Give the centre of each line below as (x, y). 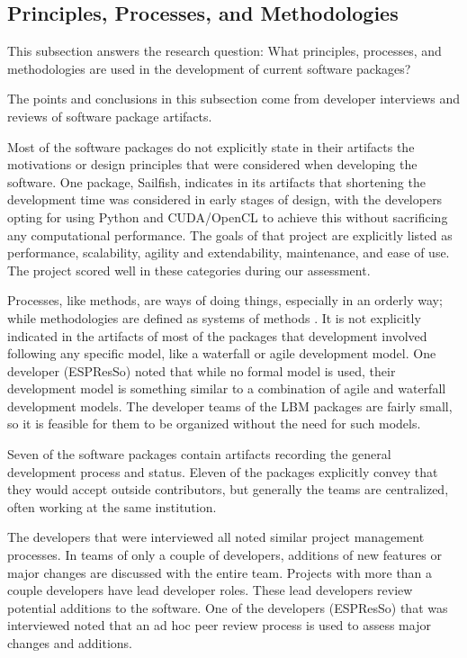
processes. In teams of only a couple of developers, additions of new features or (225, 555)
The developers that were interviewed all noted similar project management (216, 537)
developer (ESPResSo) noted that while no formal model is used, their (202, 370)
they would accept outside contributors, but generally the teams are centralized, (228, 489)
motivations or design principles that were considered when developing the (212, 164)
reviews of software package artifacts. (110, 116)
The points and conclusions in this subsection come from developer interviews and (234, 99)
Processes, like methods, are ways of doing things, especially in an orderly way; (225, 300)
